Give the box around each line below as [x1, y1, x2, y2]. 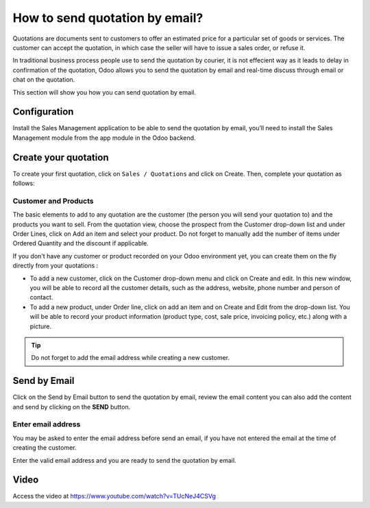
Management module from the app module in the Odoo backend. [12, 134, 196, 142]
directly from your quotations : [12, 261, 99, 270]
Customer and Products [12, 196, 94, 206]
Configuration [12, 106, 74, 118]
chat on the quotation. [12, 75, 75, 84]
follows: [12, 179, 35, 188]
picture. [29, 322, 52, 330]
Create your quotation [12, 152, 109, 163]
